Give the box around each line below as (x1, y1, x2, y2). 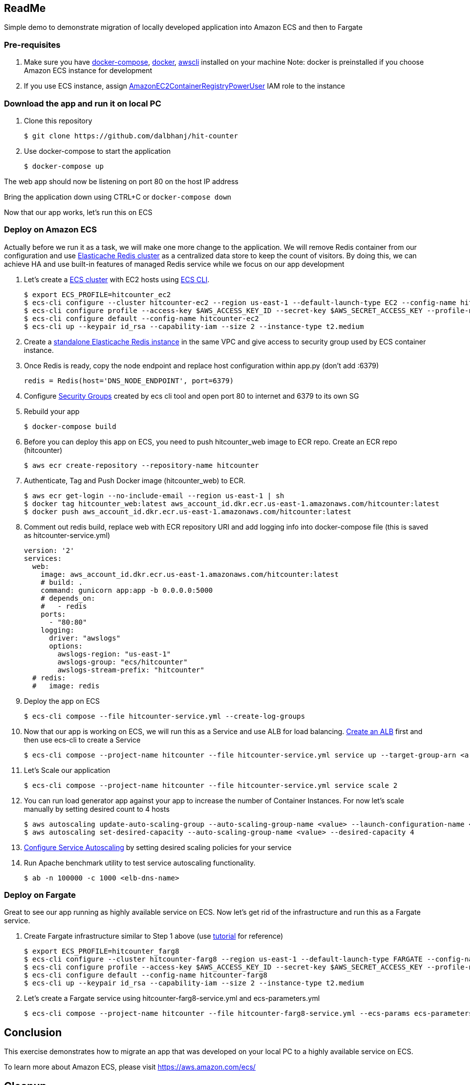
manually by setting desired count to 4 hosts (24, 804, 170, 813)
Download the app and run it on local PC (4, 98, 161, 108)
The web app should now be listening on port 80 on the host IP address (4, 177, 238, 186)
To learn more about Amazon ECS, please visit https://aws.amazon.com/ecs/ (4, 1063, 256, 1072)
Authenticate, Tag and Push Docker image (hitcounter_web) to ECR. (24, 476, 245, 485)
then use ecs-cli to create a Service (24, 735, 141, 744)
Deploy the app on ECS (24, 696, 100, 705)
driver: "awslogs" (49, 634, 120, 642)
